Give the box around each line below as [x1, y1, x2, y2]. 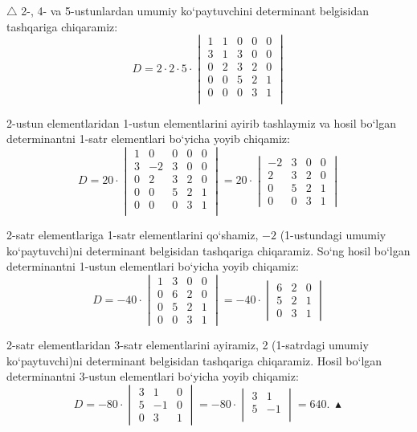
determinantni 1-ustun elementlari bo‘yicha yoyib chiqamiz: [6, 258, 299, 275]
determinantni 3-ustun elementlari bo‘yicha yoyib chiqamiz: [6, 368, 299, 385]
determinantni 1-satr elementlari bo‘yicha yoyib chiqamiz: [6, 130, 290, 147]
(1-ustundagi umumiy [280, 226, 386, 243]
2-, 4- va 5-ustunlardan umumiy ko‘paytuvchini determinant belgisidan [21, 2, 369, 18]
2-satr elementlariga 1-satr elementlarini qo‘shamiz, [6, 226, 259, 243]
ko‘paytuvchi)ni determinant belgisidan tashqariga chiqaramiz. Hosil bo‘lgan [6, 352, 382, 369]
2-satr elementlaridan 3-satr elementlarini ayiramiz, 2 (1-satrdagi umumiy [6, 336, 369, 353]
